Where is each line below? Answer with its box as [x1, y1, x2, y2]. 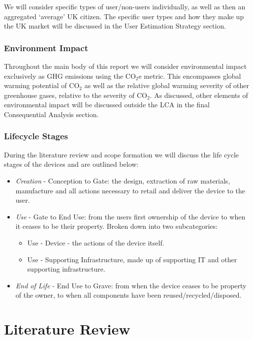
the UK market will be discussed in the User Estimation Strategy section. [4, 21, 226, 31]
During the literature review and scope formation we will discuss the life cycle [4, 149, 239, 159]
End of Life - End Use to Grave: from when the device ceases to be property [15, 280, 247, 290]
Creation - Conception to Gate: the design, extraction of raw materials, [15, 175, 230, 185]
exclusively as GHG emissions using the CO [4, 70, 136, 81]
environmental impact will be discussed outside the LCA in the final [4, 99, 210, 110]
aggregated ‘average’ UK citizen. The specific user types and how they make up [4, 11, 244, 21]
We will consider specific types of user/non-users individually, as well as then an [4, 1, 246, 11]
